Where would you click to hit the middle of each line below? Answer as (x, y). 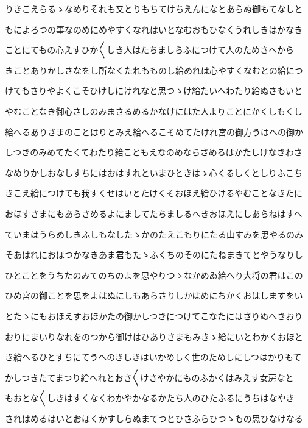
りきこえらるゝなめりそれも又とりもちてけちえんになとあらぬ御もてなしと (154, 9)
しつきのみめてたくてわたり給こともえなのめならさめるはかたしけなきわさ (154, 152)
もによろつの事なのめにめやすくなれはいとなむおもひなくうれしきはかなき (154, 29)
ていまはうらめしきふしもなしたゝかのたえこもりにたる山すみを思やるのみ (154, 234)
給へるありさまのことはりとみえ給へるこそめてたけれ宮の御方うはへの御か (154, 131)
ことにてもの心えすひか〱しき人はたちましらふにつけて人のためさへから (150, 50)
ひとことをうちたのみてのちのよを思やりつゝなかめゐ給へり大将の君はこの (154, 275)
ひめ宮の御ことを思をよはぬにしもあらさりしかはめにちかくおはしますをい (154, 295)
